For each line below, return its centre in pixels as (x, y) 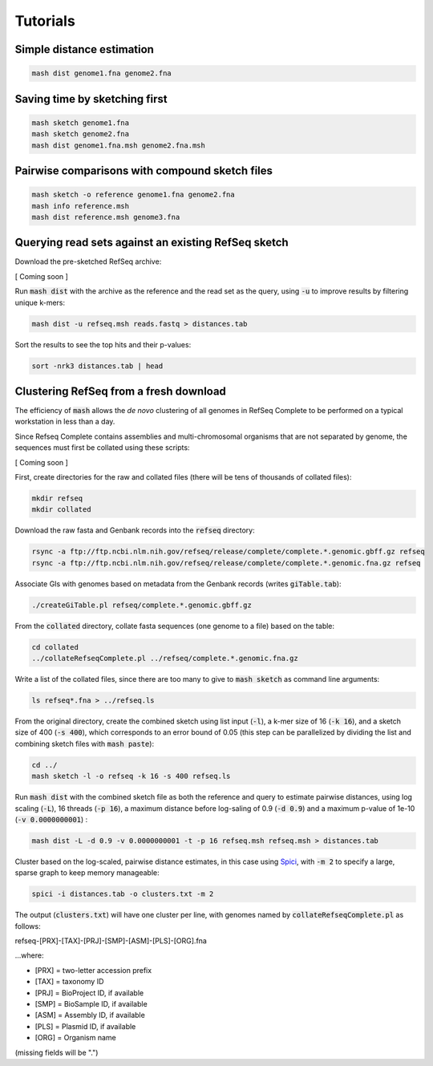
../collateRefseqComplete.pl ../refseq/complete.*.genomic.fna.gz (165, 659)
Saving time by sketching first (91, 99)
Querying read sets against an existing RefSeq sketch (152, 243)
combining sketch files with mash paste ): (85, 744)
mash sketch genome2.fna (81, 134)
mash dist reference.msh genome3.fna (106, 217)
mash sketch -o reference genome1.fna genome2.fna (134, 195)
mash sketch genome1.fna (81, 123)
